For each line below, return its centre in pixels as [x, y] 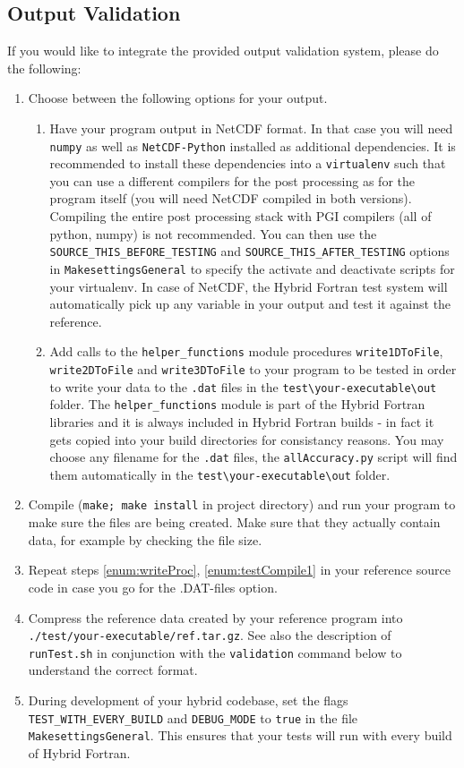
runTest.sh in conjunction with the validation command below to [215, 652]
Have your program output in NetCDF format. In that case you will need [251, 128]
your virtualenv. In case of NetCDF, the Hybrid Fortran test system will [249, 286]
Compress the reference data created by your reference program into [215, 617]
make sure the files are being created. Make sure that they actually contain [234, 522]
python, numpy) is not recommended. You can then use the [213, 233]
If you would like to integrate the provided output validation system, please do [223, 51]
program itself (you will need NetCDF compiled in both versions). [231, 198]
